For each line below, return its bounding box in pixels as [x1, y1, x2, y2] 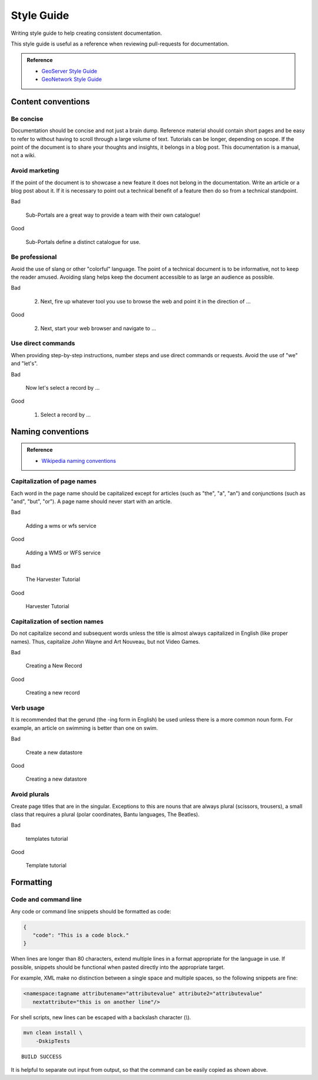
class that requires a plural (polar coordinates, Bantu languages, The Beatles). [11, 811, 200, 818]
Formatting [11, 877, 52, 888]
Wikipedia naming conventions [41, 457, 116, 464]
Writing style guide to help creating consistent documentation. [11, 30, 162, 37]
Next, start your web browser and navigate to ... [40, 325, 156, 332]
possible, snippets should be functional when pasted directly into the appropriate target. [11, 963, 225, 971]
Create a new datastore [25, 749, 82, 756]
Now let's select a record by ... [25, 384, 100, 391]
